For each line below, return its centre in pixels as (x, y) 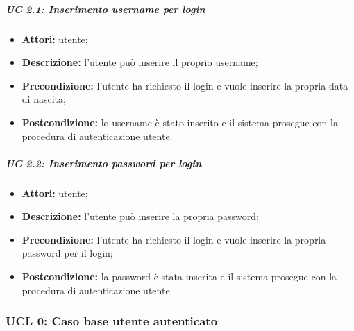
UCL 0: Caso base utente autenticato (112, 321)
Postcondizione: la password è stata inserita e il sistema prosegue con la (179, 277)
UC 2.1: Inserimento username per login (106, 9)
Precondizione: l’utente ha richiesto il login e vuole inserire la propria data (185, 85)
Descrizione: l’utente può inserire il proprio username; (140, 62)
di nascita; (44, 99)
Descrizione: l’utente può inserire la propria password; (140, 216)
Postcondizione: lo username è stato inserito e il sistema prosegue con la (180, 122)
